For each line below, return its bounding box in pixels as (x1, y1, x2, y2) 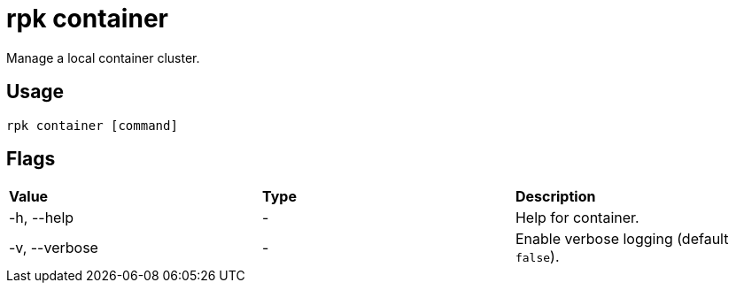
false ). (515, 248, 560, 266)
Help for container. (515, 209, 639, 227)
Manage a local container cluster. (6, 50, 200, 65)
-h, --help (9, 209, 74, 227)
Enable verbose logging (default (515, 230, 729, 248)
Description (515, 187, 596, 206)
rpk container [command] (6, 118, 178, 133)
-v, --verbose (9, 239, 98, 257)
